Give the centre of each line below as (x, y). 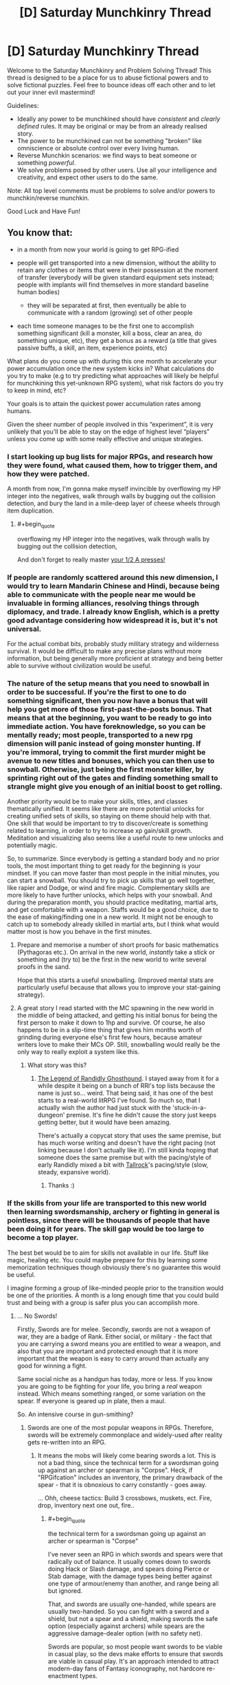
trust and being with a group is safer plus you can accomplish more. (103, 1302)
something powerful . (46, 162)
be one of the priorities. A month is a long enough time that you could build (113, 1295)
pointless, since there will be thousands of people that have (108, 1220)
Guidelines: (23, 105)
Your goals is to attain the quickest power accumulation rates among (104, 403)
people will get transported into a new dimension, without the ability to (116, 263)
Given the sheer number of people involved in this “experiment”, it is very (111, 424)
